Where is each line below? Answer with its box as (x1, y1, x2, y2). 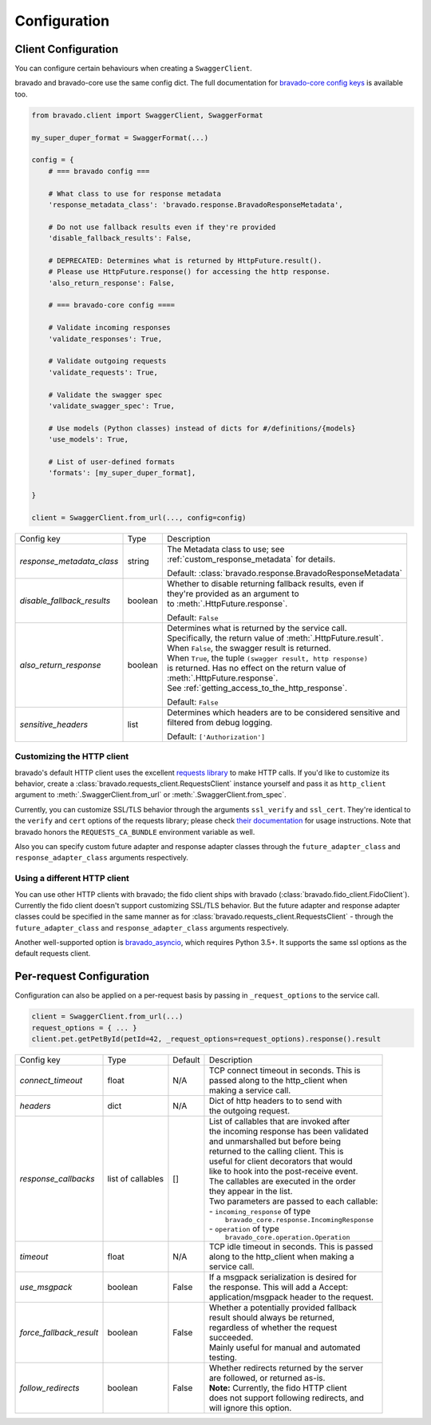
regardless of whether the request (208, 1322, 338, 1333)
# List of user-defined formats (48, 457, 176, 466)
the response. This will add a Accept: (208, 1282, 349, 1293)
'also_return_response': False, (48, 278, 176, 288)
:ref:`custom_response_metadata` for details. (166, 554, 336, 565)
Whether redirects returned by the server (208, 1363, 363, 1374)
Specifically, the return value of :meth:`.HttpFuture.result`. (166, 632, 384, 643)
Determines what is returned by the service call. (166, 622, 347, 633)
